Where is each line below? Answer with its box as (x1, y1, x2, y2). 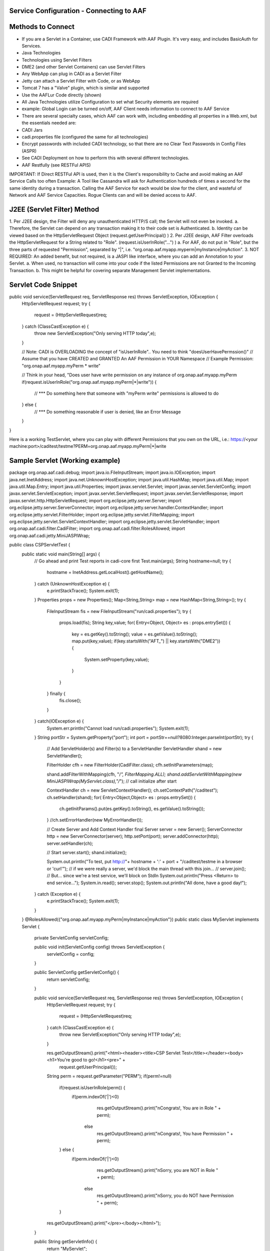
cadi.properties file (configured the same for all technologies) (21, 134, 148, 140)
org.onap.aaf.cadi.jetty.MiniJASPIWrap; (9, 532, 90, 538)
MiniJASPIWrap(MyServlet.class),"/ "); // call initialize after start (46, 778, 177, 784)
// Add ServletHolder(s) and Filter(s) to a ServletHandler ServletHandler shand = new (46, 746, 222, 752)
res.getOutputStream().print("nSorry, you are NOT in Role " (96, 1167, 218, 1173)
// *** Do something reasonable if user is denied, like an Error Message (34, 408, 181, 415)
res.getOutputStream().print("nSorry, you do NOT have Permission (96, 1192, 234, 1198)
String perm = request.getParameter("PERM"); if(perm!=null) (46, 1073, 172, 1079)
